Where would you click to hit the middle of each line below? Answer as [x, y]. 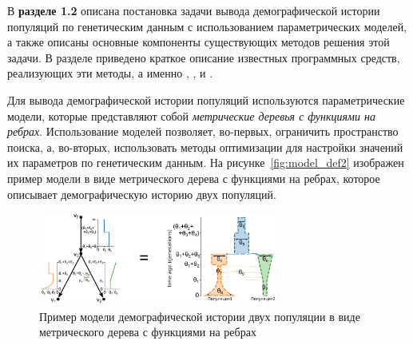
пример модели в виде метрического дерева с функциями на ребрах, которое [194, 178]
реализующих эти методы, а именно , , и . [110, 73]
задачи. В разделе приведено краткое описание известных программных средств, [204, 57]
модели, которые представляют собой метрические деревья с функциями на [191, 115]
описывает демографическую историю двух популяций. [142, 194]
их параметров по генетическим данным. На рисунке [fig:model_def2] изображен [206, 163]
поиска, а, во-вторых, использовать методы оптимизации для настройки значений [205, 147]
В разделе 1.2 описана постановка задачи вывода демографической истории [194, 10]
